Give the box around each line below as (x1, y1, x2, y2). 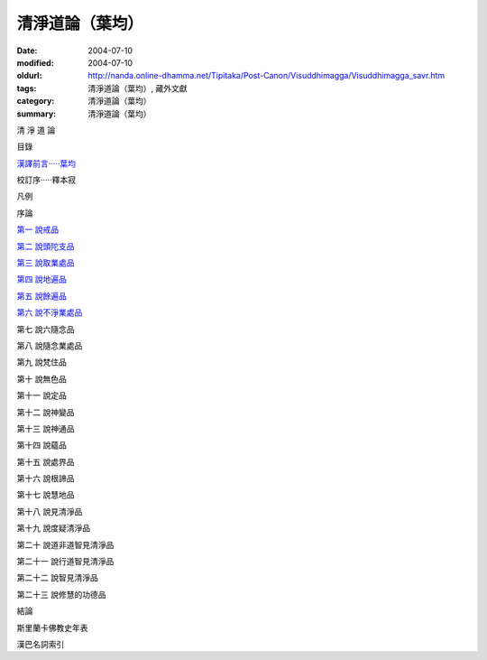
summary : (16, 108, 57, 119)
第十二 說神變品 (16, 406, 75, 417)
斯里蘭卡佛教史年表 (16, 622, 88, 633)
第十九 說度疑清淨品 (16, 523, 90, 534)
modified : (16, 57, 54, 68)
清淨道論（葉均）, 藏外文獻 (87, 82, 188, 94)
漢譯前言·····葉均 (16, 158, 77, 169)
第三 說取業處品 (16, 257, 75, 268)
